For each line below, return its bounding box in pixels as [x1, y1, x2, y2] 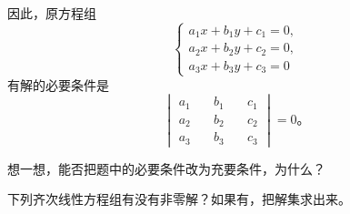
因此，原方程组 [7, 4, 96, 22]
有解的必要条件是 [7, 75, 109, 94]
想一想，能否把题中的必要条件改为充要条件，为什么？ [7, 158, 325, 178]
